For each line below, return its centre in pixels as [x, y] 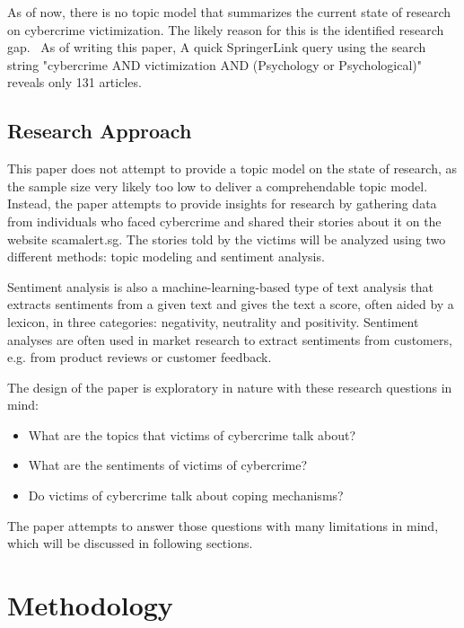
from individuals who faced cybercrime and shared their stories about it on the [224, 221]
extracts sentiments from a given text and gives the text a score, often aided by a [231, 304]
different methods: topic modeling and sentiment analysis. [166, 257]
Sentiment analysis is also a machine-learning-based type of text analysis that [221, 286]
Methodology [90, 605]
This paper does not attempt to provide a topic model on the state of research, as [232, 168]
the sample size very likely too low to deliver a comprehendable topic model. [218, 186]
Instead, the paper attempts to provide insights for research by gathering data [222, 203]
